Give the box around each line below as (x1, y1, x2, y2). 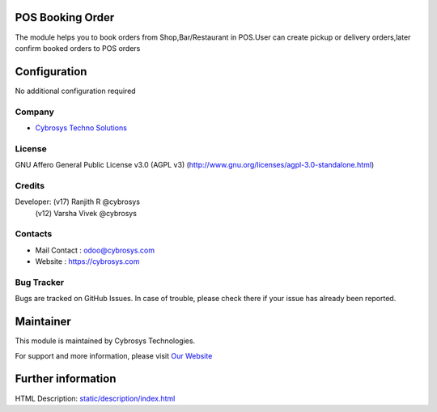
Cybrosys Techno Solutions (35, 122, 127, 133)
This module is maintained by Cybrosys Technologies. (15, 336, 196, 346)
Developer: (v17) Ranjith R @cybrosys (15, 197, 141, 206)
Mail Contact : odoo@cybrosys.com (35, 245, 155, 255)
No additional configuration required (15, 86, 137, 96)
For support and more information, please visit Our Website (15, 350, 213, 360)
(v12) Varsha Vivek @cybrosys (35, 208, 138, 218)
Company (15, 106, 54, 117)
